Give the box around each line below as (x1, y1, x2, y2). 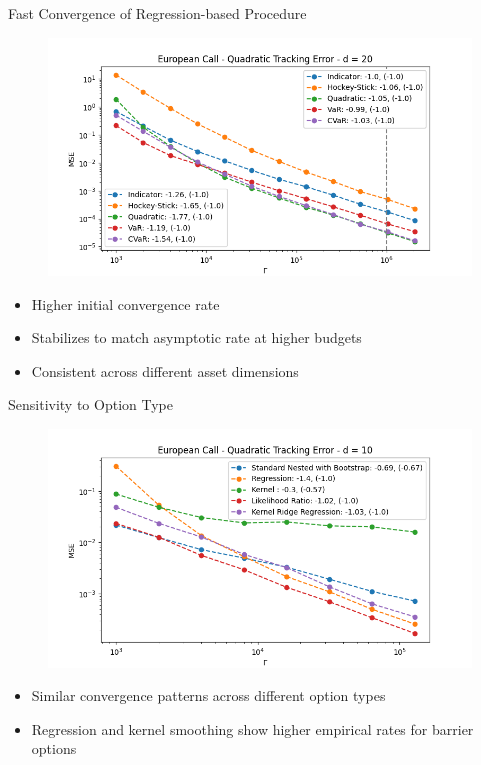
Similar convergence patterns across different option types (31, 685, 386, 706)
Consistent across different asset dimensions (31, 360, 299, 381)
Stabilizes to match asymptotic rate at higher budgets (31, 327, 362, 348)
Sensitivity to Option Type (8, 394, 173, 415)
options (31, 738, 77, 759)
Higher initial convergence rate (31, 293, 220, 314)
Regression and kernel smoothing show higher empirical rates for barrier (31, 718, 474, 739)
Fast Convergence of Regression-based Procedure (8, 3, 307, 23)
